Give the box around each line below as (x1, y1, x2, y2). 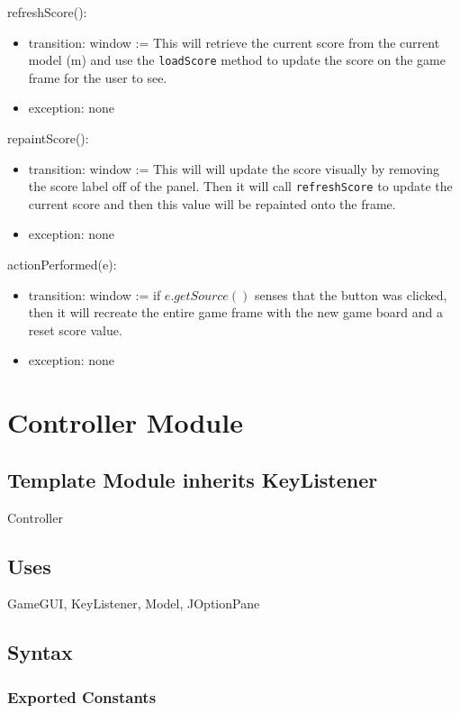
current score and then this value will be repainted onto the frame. (28, 194, 396, 213)
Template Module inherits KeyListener (7, 465, 378, 493)
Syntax (7, 638, 73, 666)
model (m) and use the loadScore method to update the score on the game (28, 50, 446, 69)
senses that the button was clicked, (255, 285, 447, 304)
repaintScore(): (7, 129, 89, 148)
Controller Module (7, 404, 243, 441)
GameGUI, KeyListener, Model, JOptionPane (7, 594, 260, 613)
